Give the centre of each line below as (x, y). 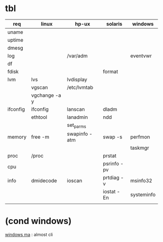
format (110, 71)
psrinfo (111, 164)
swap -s (113, 137)
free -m (40, 137)
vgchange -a (46, 95)
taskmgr (140, 148)
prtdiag (111, 178)
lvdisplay (77, 79)
